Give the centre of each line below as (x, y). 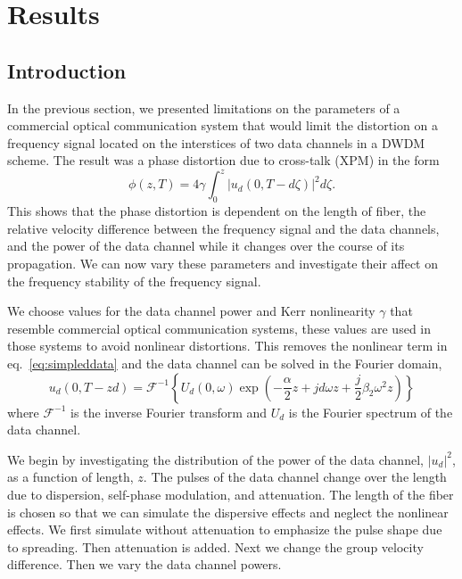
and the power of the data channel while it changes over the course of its (206, 246)
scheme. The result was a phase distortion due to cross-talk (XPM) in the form (223, 160)
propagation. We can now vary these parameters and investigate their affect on (223, 264)
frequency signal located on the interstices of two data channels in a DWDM (216, 142)
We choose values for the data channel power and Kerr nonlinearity (191, 311)
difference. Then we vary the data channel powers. (144, 564)
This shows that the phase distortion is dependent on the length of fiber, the (217, 211)
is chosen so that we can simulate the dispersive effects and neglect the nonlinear (228, 512)
